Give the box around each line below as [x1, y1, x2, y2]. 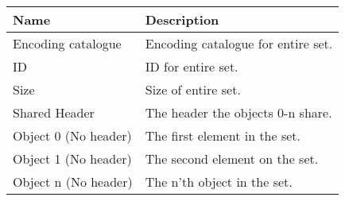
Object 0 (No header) [13, 126, 132, 145]
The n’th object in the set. [145, 172, 293, 191]
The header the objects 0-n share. [145, 103, 332, 122]
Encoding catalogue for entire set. [145, 34, 333, 52]
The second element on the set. [145, 149, 319, 168]
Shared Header [13, 103, 95, 122]
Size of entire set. [145, 80, 241, 99]
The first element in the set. [145, 126, 301, 145]
